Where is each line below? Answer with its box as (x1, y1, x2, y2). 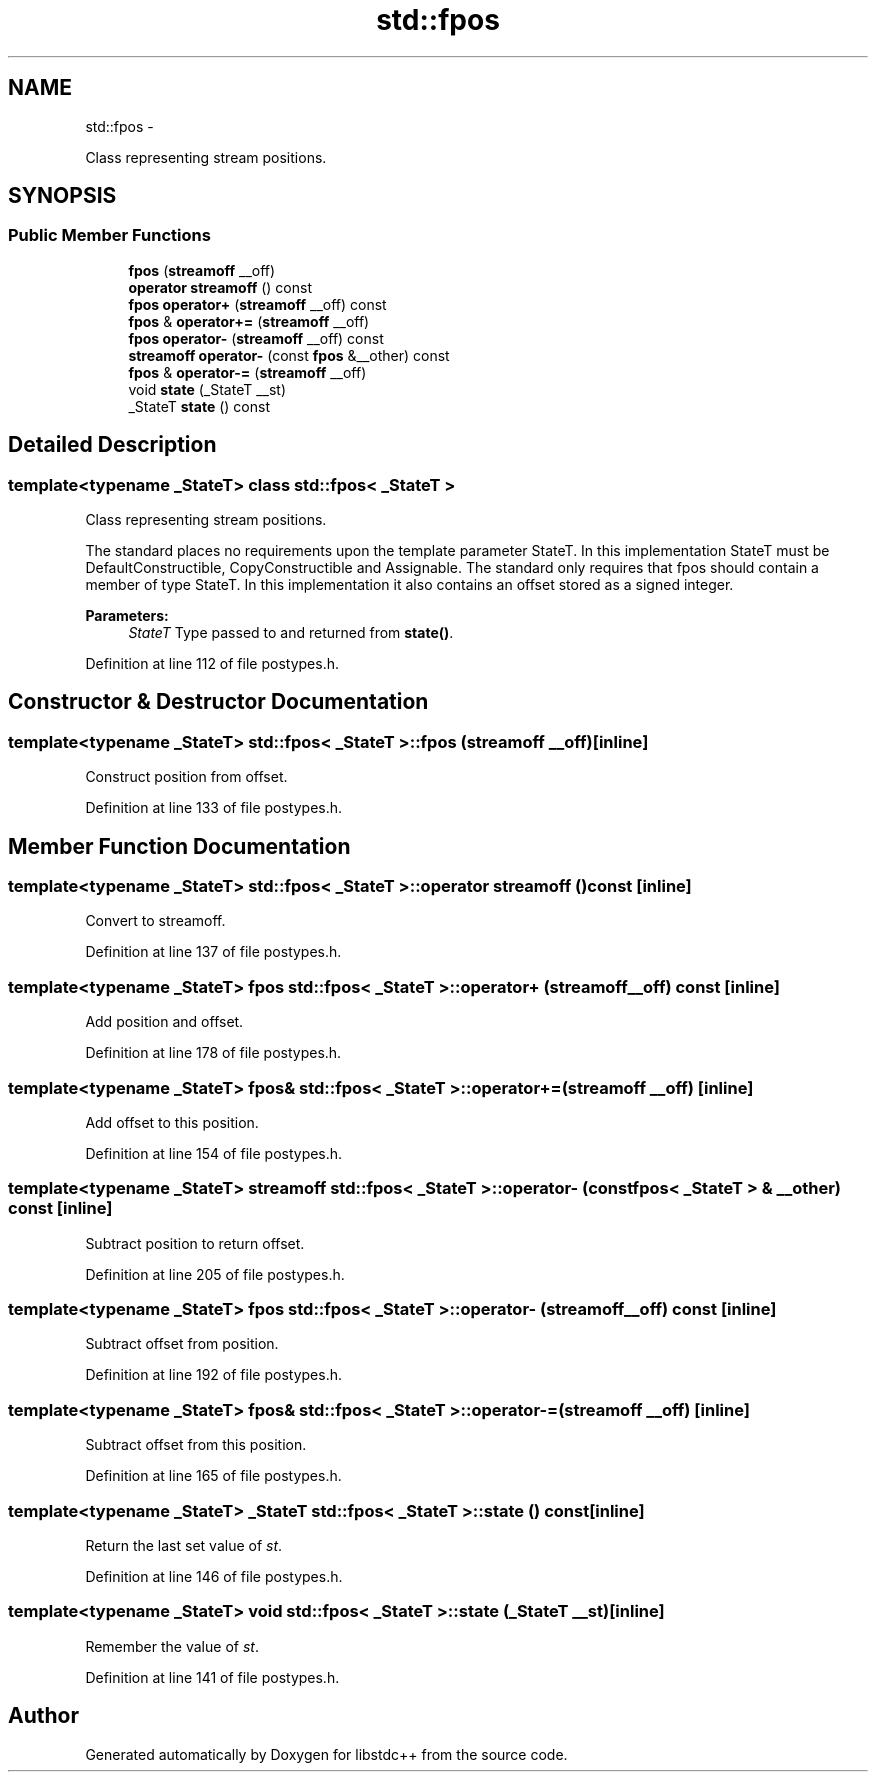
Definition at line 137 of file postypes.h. (85, 943, 342, 961)
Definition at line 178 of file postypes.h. (85, 1044, 342, 1062)
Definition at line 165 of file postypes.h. (85, 1467, 342, 1485)
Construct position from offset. (85, 768, 288, 786)
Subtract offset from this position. (85, 1436, 307, 1454)
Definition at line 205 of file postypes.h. (85, 1265, 345, 1283)
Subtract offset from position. (85, 1335, 279, 1353)
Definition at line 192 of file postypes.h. (85, 1366, 342, 1384)
